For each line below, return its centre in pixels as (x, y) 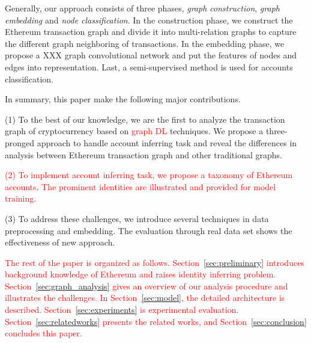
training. (21, 198)
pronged (20, 142)
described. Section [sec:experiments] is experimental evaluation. (122, 310)
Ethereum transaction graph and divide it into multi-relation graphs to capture (151, 32)
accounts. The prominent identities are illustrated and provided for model (140, 186)
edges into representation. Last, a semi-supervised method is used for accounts (149, 66)
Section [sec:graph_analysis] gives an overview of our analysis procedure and (146, 286)
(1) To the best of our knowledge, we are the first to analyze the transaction (145, 119)
